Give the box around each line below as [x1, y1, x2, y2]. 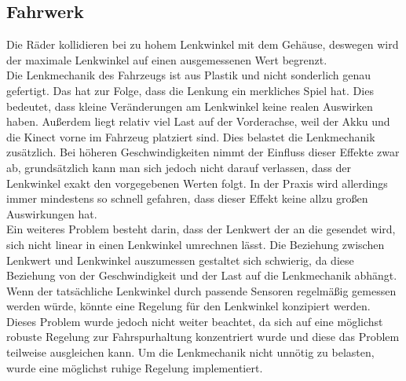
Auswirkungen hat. [6, 205, 97, 222]
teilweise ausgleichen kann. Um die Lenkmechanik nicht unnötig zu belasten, [6, 344, 375, 361]
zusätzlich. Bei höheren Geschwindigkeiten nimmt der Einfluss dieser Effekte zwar [6, 144, 400, 160]
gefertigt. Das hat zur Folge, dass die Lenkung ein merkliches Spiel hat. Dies [6, 82, 374, 98]
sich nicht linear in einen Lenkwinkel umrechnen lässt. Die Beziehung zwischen [6, 236, 385, 252]
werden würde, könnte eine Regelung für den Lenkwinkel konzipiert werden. [6, 298, 371, 314]
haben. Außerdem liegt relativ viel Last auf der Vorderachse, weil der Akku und [6, 113, 390, 130]
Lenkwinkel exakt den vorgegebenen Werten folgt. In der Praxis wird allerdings [6, 174, 388, 191]
